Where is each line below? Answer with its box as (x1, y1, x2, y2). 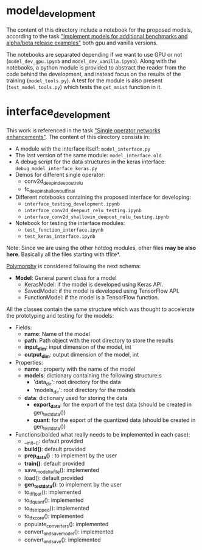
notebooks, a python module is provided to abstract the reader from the (6, 63, 187, 71)
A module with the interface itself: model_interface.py (15, 145, 151, 152)
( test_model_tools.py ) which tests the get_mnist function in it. (6, 83, 162, 90)
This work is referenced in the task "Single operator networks (6, 127, 161, 134)
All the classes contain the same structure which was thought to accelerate (6, 305, 195, 313)
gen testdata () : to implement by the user (24, 480, 122, 490)
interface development (6, 104, 111, 121)
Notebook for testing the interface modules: (15, 219, 125, 226)
